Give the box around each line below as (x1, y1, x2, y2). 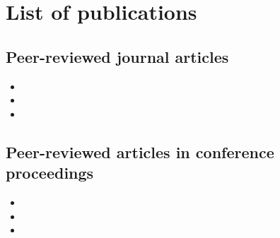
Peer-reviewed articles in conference (6, 141, 274, 162)
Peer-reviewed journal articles (6, 45, 229, 67)
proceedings (6, 162, 94, 184)
